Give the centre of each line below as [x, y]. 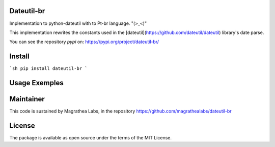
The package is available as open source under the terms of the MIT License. [90, 138]
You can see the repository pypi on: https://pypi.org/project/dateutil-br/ [84, 42]
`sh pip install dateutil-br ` [48, 69]
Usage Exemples [36, 83]
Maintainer [27, 99]
